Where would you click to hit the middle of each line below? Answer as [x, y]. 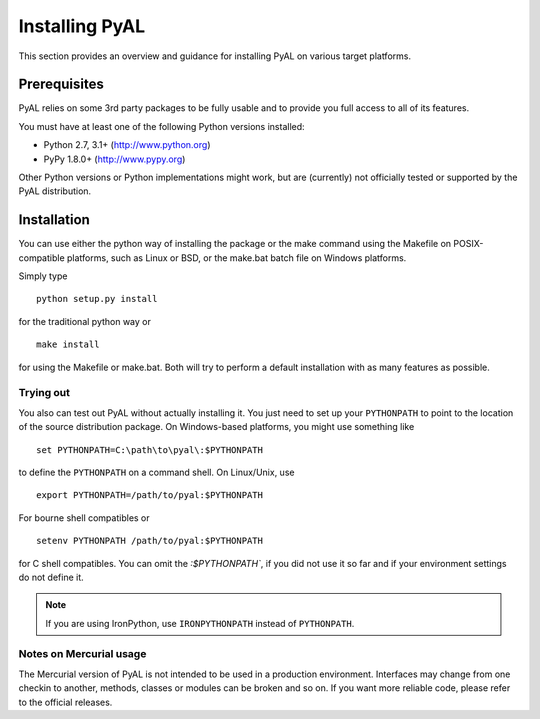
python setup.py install [97, 299]
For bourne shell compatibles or [84, 517]
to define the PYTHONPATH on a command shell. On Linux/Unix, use [156, 472]
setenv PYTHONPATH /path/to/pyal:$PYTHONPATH [150, 541]
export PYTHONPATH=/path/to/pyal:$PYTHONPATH [150, 495]
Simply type [43, 276]
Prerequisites [61, 84]
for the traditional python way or [85, 321]
